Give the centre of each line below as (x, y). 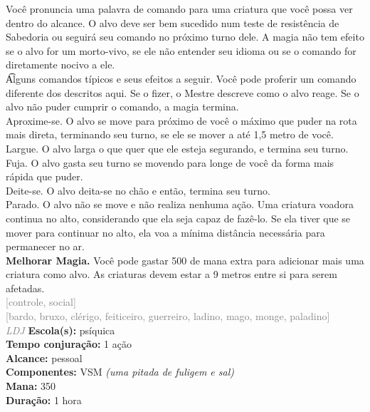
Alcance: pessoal (44, 357)
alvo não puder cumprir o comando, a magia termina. (122, 107)
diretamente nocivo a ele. (60, 65)
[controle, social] (41, 302)
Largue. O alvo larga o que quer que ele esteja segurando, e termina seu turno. (177, 148)
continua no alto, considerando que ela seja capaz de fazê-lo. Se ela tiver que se (178, 218)
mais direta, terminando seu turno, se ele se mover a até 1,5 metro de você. (170, 134)
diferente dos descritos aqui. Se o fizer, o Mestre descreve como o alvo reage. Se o (183, 92)
